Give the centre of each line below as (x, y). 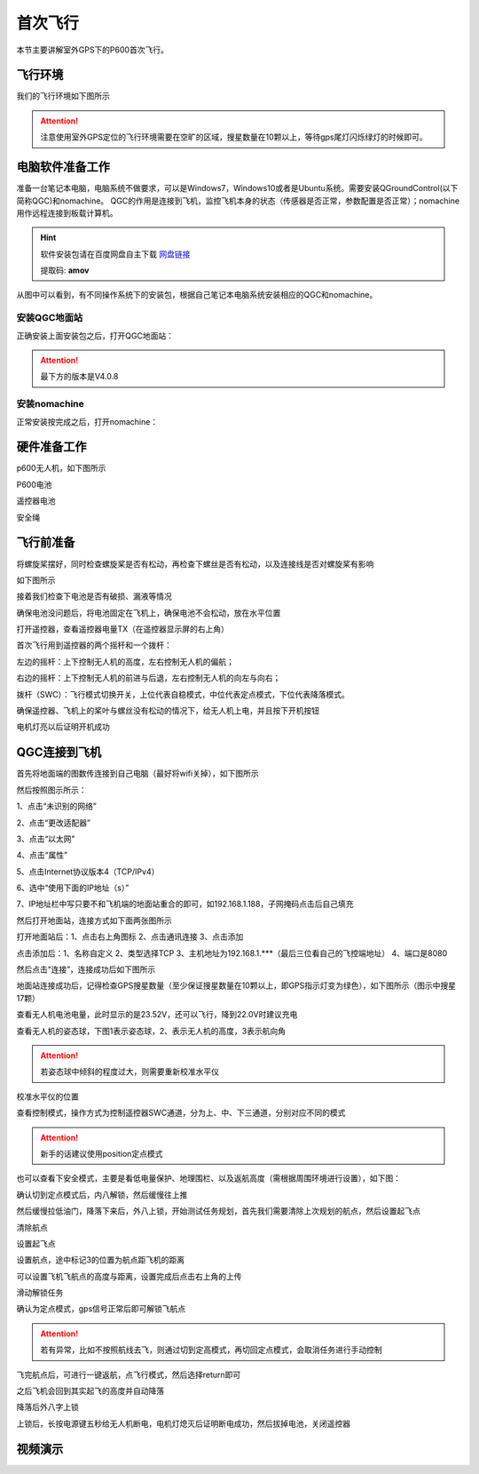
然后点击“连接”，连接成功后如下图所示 (86, 969)
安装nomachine (50, 404)
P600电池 (34, 484)
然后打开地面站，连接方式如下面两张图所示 (94, 920)
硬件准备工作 (51, 447)
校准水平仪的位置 (47, 1096)
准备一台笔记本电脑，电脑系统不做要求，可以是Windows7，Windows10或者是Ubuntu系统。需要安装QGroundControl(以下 (237, 188)
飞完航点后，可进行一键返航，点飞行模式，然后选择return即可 (129, 1374)
